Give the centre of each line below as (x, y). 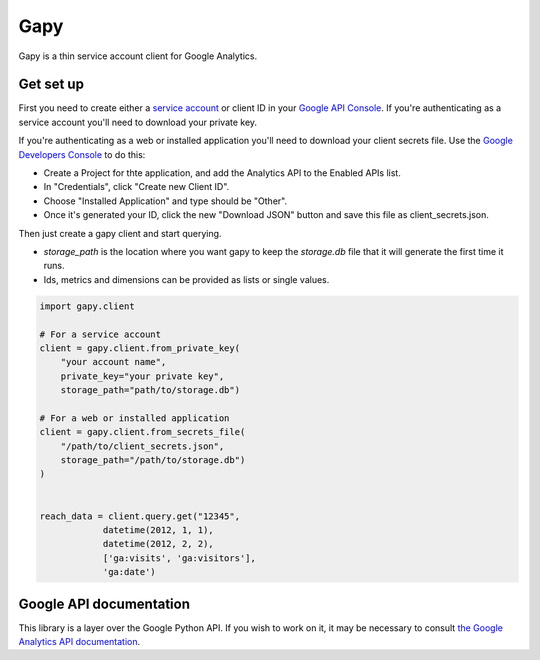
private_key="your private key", (142, 376)
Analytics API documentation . (79, 642)
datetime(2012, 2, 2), (158, 544)
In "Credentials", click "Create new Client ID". (136, 187)
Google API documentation (104, 603)
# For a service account (100, 334)
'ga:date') (129, 572)
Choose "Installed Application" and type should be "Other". (165, 201)
